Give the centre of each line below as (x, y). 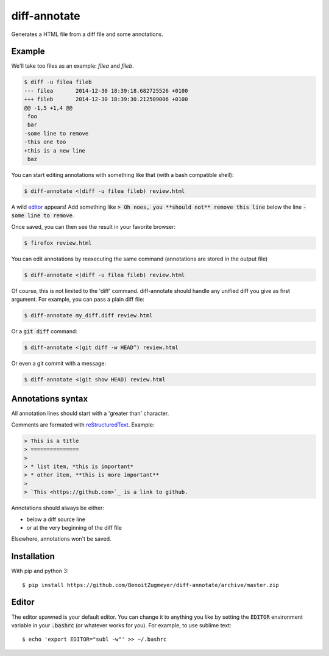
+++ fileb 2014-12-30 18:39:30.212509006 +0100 (106, 99)
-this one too (45, 142)
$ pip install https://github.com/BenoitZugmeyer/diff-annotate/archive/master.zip (151, 585)
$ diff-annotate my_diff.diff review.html (88, 315)
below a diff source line (56, 519)
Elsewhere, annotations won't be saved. (62, 539)
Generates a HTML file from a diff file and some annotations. (87, 34)
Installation (33, 556)
